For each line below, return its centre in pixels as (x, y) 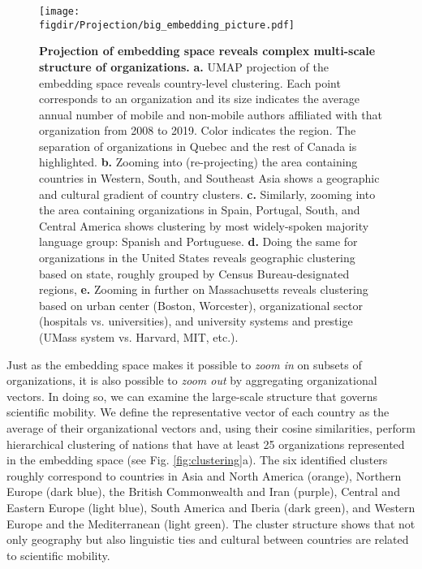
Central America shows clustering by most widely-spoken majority (204, 225)
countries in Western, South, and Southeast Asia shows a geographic (209, 178)
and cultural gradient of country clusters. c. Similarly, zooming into (207, 194)
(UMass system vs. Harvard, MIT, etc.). (139, 337)
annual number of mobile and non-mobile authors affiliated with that (211, 114)
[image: (60, 11)
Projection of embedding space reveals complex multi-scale (207, 51)
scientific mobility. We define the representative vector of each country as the (198, 412)
